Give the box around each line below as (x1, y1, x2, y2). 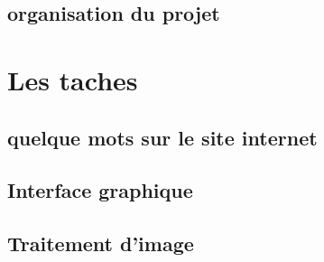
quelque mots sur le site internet (7, 123, 318, 151)
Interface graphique (7, 176, 193, 204)
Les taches (7, 61, 138, 98)
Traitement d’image (7, 229, 194, 257)
